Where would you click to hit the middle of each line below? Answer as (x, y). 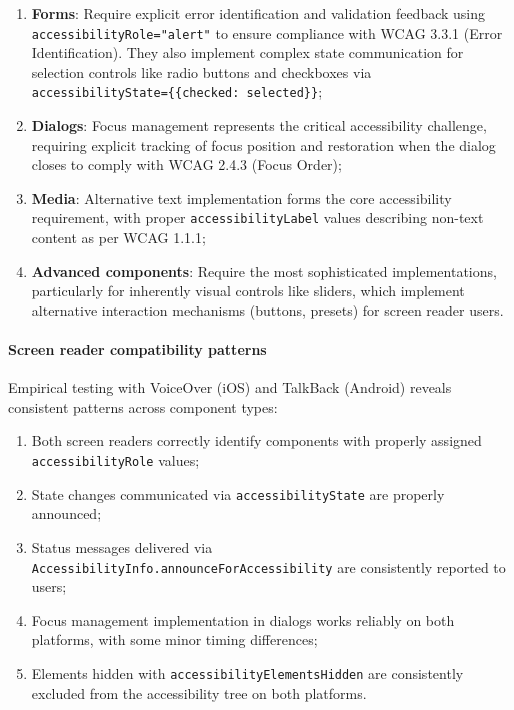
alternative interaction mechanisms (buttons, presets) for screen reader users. (267, 309)
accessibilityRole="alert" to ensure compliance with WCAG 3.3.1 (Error (267, 32)
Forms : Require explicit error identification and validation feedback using (258, 13)
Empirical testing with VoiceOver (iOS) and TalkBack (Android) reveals (230, 387)
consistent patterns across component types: (143, 406)
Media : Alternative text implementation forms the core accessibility (241, 197)
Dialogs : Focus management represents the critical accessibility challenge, (259, 125)
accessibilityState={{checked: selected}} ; (177, 91)
